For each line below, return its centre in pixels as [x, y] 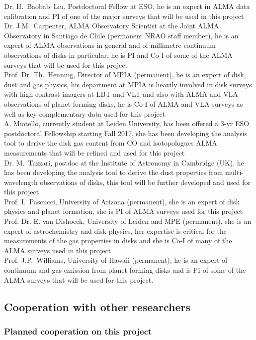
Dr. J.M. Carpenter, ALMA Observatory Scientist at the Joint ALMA [112, 26]
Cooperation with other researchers [97, 306]
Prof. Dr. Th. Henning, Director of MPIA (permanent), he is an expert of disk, [125, 75]
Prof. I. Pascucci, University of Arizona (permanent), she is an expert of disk [122, 201]
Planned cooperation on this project [78, 331]
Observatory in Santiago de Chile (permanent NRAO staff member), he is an [121, 35]
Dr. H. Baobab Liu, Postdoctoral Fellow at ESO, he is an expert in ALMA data [127, 6]
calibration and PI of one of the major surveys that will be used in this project [124, 16]
